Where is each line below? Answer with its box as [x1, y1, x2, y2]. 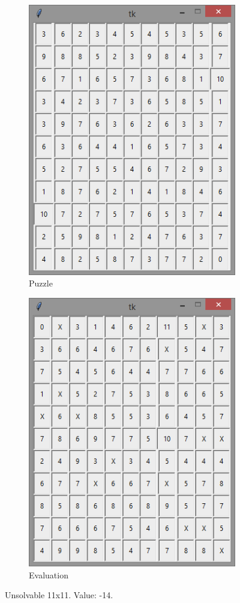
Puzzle [29, 277, 53, 289]
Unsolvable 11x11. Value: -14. [5, 589, 113, 601]
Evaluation [29, 568, 68, 581]
